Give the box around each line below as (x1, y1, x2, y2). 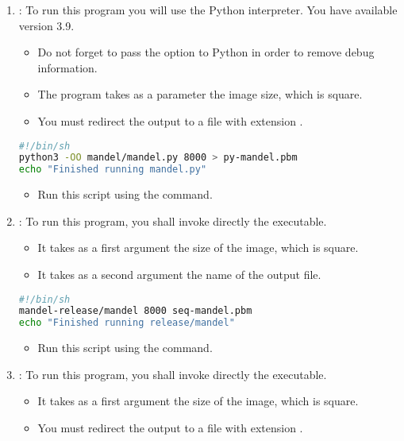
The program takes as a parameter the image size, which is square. (37, 86, 363, 103)
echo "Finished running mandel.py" (18, 164, 207, 176)
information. (37, 59, 98, 75)
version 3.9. (18, 17, 75, 33)
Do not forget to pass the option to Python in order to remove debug (37, 44, 375, 60)
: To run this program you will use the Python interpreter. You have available (18, 2, 398, 17)
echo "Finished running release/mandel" (18, 317, 235, 329)
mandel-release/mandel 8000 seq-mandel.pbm (18, 305, 252, 317)
